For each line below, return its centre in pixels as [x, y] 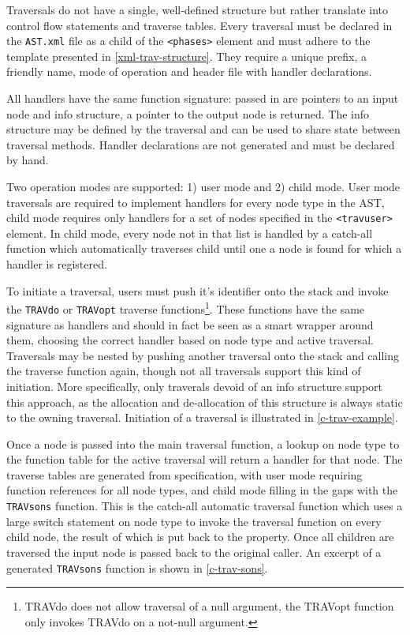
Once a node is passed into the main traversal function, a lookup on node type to [203, 443]
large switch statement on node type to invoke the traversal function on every [194, 521]
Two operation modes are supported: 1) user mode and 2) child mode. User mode [203, 186]
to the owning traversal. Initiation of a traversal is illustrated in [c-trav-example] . [202, 417]
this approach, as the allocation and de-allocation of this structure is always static [205, 402]
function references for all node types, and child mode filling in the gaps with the [202, 490]
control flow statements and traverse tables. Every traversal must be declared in [199, 25]
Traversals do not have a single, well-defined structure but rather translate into [198, 9]
